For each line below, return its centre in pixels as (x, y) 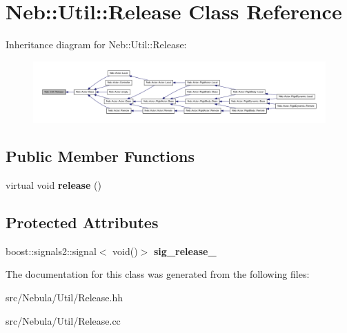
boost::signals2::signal (51, 251)
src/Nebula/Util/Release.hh (64, 297)
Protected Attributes (82, 222)
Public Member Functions (100, 156)
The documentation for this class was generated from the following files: (158, 274)
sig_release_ (185, 251)
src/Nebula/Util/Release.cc (63, 320)
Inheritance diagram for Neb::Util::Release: (96, 44)
